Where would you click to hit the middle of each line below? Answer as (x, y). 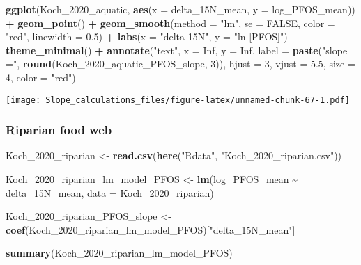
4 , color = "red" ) (41, 77)
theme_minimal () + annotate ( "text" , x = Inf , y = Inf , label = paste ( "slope (177, 50)
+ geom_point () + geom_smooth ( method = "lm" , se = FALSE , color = (170, 23)
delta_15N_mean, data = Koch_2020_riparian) (110, 192)
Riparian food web (59, 130)
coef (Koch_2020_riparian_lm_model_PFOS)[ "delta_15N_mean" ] (151, 229)
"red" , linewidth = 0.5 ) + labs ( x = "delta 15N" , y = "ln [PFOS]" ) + (153, 37)
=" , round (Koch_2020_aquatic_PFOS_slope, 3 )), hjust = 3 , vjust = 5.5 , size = (180, 64)
